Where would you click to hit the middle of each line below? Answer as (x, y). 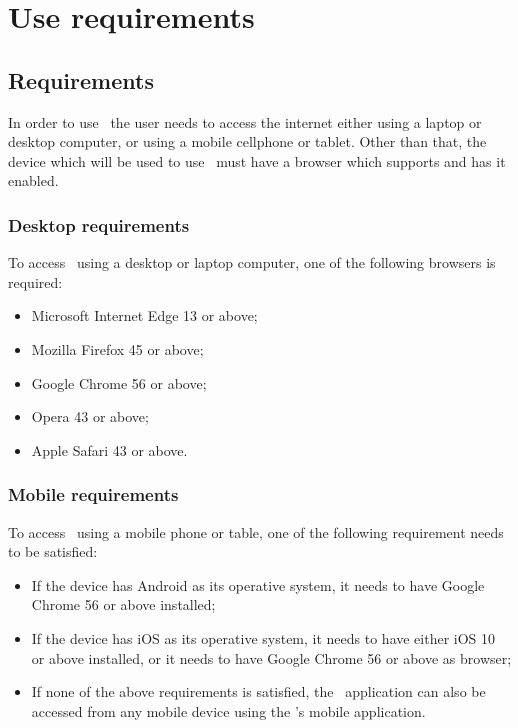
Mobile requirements (93, 494)
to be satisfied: (53, 551)
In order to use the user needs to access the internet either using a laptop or (245, 121)
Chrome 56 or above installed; (123, 604)
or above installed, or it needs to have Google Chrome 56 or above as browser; (271, 657)
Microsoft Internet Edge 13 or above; (144, 315)
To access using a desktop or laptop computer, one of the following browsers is (252, 262)
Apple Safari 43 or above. (109, 449)
